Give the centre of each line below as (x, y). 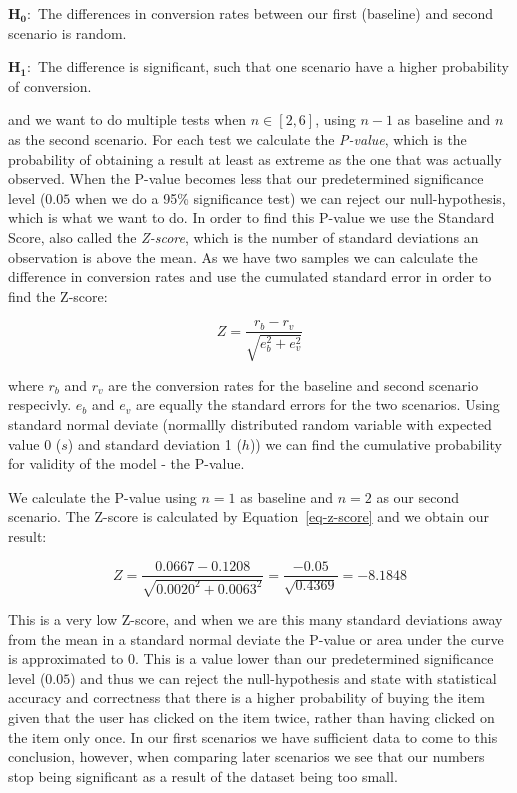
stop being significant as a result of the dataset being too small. (203, 775)
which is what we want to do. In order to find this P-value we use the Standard (251, 217)
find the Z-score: (58, 295)
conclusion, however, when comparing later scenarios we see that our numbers (246, 756)
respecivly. (40, 404)
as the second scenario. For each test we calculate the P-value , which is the (237, 138)
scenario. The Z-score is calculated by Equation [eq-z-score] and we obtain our (248, 516)
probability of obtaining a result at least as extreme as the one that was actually (255, 158)
